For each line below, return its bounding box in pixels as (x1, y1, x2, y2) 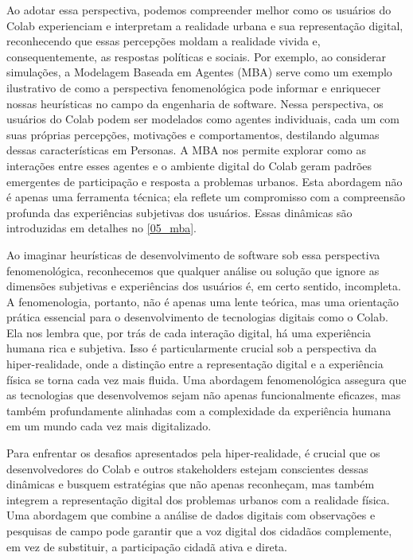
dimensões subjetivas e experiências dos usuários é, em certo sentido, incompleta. (6, 278, 401, 294)
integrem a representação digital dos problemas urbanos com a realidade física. (6, 491, 390, 507)
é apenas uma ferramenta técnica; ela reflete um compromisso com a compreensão (6, 189, 405, 205)
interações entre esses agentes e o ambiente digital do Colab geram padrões (6, 157, 372, 173)
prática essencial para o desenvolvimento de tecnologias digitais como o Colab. (6, 309, 388, 325)
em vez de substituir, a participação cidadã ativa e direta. (6, 538, 287, 554)
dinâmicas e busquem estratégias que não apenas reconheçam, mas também (6, 476, 375, 492)
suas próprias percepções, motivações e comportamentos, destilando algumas (6, 126, 380, 142)
